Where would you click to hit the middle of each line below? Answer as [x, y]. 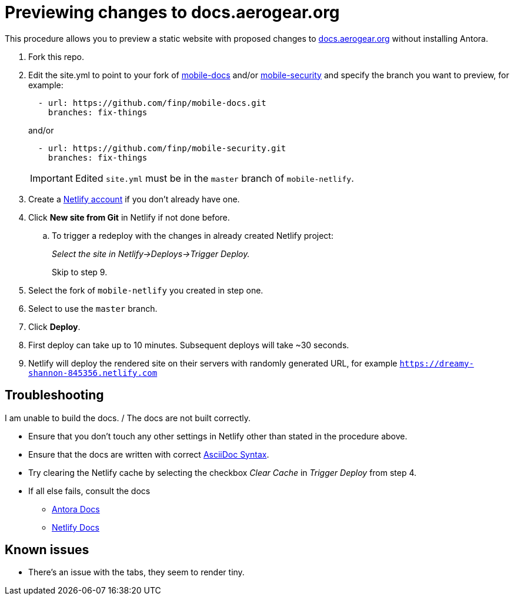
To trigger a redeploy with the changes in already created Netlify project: [193, 235]
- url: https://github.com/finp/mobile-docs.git [152, 103]
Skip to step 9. [80, 272]
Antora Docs [76, 509]
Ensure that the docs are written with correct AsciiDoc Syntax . [149, 454]
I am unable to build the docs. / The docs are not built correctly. [128, 418]
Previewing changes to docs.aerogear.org [172, 12]
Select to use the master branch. [93, 308]
